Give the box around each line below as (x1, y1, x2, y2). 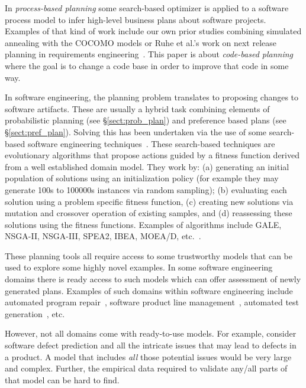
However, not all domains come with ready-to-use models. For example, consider (5, 327, 297, 340)
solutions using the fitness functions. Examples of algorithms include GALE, (5, 218, 282, 230)
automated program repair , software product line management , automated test (5, 296, 299, 308)
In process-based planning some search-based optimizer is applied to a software (5, 2, 289, 14)
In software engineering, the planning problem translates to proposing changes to (5, 91, 299, 103)
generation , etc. (5, 307, 65, 319)
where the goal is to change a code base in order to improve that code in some (5, 59, 289, 71)
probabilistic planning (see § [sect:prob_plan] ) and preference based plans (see (5, 114, 286, 126)
